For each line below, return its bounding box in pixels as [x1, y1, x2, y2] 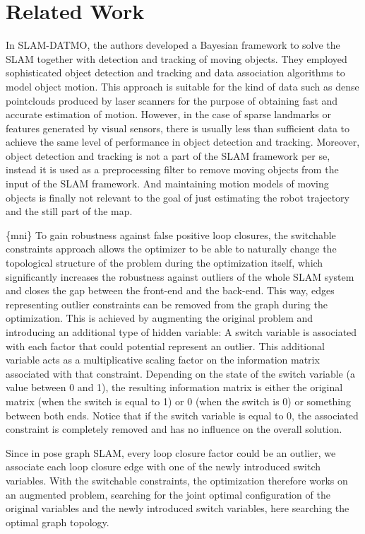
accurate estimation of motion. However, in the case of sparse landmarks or [6, 107, 331, 122]
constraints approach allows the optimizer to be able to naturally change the [6, 241, 337, 256]
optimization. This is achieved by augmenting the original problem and [6, 310, 313, 325]
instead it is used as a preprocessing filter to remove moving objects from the [6, 162, 339, 177]
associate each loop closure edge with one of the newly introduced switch [6, 459, 321, 474]
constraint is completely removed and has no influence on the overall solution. [6, 422, 342, 436]
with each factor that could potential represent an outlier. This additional [6, 338, 325, 353]
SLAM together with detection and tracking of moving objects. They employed [6, 51, 347, 66]
